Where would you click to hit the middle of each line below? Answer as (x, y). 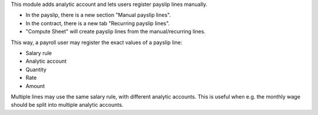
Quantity (36, 69)
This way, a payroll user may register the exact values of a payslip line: (97, 42)
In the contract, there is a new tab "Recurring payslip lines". (98, 23)
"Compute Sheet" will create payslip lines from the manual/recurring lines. (116, 32)
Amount (35, 86)
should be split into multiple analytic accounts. (67, 105)
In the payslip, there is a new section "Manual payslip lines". (98, 15)
